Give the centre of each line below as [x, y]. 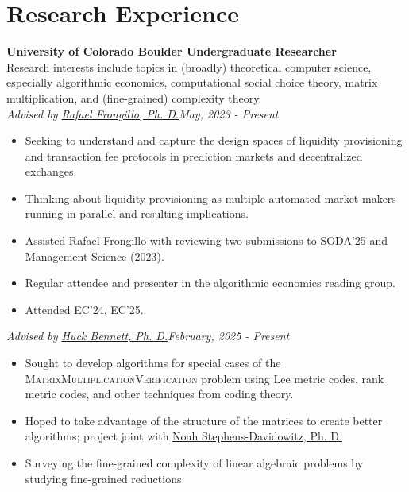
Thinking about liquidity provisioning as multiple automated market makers [210, 198]
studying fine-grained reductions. [105, 478]
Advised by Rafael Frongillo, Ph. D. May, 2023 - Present [143, 113]
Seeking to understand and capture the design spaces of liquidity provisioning [214, 140]
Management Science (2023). [95, 256]
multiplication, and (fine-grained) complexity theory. [134, 97]
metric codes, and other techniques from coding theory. [159, 394]
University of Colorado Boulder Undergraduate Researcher [172, 51]
